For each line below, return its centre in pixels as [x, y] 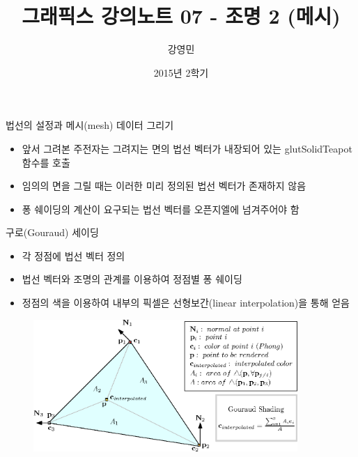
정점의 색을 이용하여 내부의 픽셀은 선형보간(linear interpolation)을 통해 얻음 [186, 303]
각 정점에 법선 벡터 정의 [73, 255]
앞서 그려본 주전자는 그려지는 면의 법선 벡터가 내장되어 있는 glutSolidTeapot [187, 148]
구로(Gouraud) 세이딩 [52, 232]
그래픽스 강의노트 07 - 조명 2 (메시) [181, 16]
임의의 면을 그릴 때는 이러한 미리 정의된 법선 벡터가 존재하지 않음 [164, 186]
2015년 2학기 [181, 72]
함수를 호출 [46, 162]
